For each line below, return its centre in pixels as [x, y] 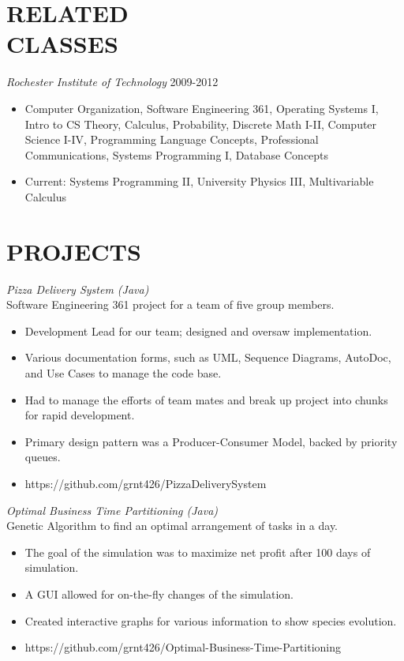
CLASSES [62, 44]
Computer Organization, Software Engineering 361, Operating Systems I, [202, 108]
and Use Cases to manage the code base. [123, 372]
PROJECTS [74, 251]
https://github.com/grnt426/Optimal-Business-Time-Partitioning [183, 647]
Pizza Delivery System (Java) [78, 289]
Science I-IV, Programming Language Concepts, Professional [172, 139]
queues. [43, 457]
